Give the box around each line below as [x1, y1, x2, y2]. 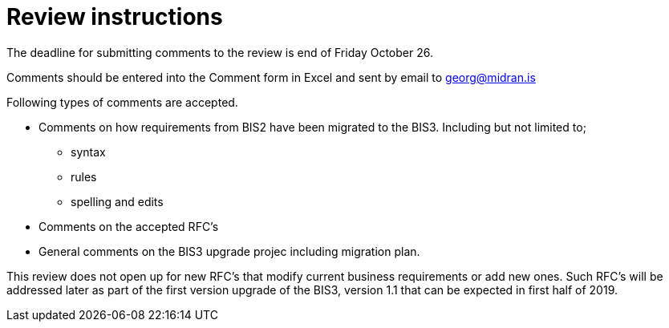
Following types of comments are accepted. [6, 95, 238, 109]
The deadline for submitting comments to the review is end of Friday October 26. [6, 45, 433, 59]
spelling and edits [71, 194, 164, 209]
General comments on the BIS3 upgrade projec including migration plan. [39, 244, 420, 258]
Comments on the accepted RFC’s [39, 219, 219, 233]
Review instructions [6, 3, 223, 30]
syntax [71, 144, 106, 159]
